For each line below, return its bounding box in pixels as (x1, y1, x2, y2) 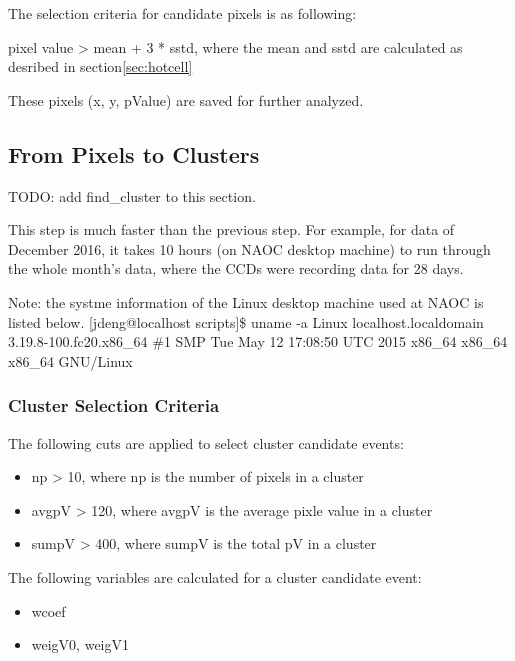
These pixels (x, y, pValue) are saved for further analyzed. (8, 89, 364, 110)
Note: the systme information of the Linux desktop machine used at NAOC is (8, 291, 484, 312)
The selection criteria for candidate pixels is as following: (8, 3, 357, 23)
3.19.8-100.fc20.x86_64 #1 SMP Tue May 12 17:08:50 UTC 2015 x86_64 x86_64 (8, 331, 508, 352)
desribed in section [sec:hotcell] (8, 56, 193, 77)
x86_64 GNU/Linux (8, 350, 133, 371)
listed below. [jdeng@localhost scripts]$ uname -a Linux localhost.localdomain (8, 311, 484, 332)
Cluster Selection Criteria (8, 393, 220, 418)
